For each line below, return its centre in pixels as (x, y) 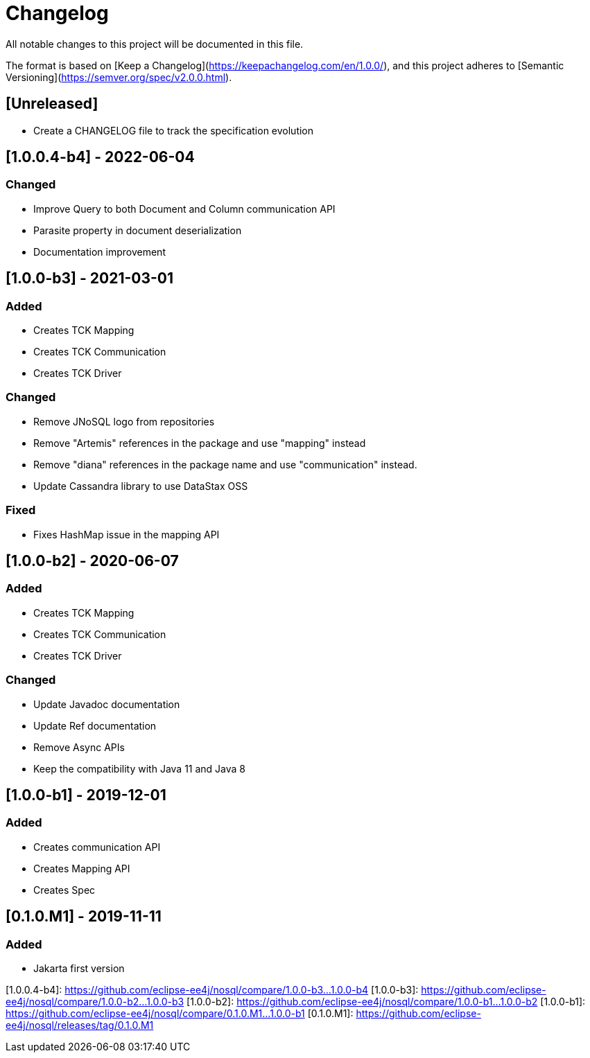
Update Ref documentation (95, 725)
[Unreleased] (52, 104)
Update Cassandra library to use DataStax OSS (141, 486)
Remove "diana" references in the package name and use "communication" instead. (225, 464)
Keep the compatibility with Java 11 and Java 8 (140, 768)
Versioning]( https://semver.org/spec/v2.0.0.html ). (119, 77)
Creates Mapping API (82, 868)
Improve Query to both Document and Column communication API (184, 209)
